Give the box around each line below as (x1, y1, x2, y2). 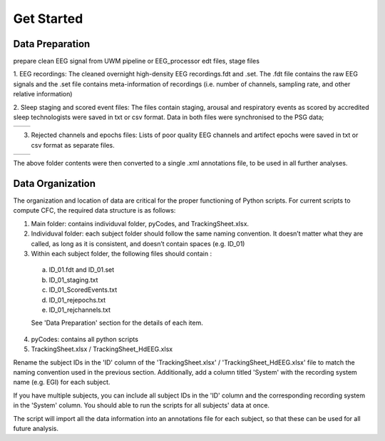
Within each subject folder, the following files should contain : (31, 250, 212, 258)
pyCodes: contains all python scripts (31, 335, 139, 343)
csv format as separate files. (31, 141, 115, 149)
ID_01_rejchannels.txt (48, 305, 111, 314)
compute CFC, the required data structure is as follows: (13, 206, 176, 215)
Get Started (13, 11, 83, 26)
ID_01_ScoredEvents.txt (48, 285, 118, 294)
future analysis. (13, 424, 58, 432)
